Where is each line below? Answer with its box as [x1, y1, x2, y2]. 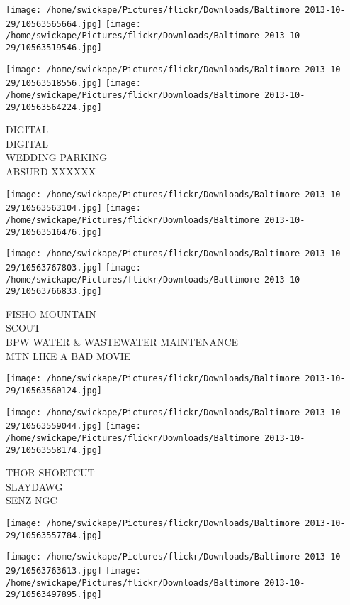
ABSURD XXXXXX [6, 164, 96, 179]
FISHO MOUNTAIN [6, 306, 96, 321]
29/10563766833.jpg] [6, 286, 103, 297]
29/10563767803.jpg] [6, 262, 103, 273]
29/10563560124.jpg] [6, 385, 103, 396]
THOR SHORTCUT [6, 465, 95, 480]
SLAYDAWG [6, 479, 63, 494]
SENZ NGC [6, 493, 57, 508]
